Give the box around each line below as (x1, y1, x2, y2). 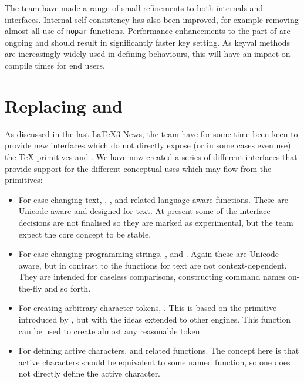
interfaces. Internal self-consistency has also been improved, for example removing (5, 13, 299, 25)
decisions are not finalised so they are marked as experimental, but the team (18, 216, 293, 228)
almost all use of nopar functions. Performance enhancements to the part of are (5, 25, 291, 37)
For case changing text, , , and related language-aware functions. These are (18, 193, 288, 205)
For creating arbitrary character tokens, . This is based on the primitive (18, 301, 277, 314)
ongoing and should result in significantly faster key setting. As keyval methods (5, 36, 290, 48)
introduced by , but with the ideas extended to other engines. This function (18, 313, 291, 326)
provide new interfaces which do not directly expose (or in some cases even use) (5, 139, 291, 151)
